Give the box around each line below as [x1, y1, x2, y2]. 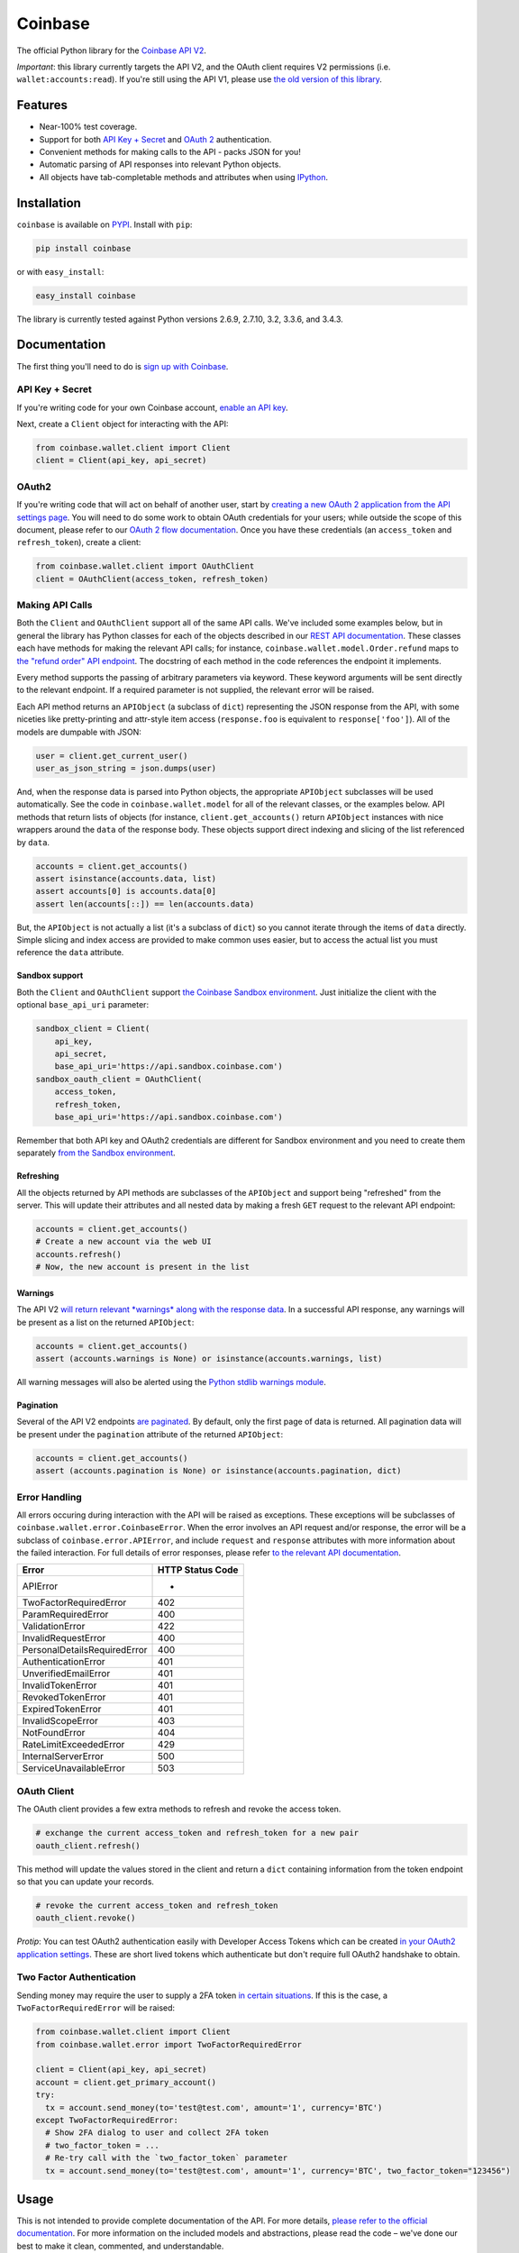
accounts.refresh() [35, 1249, 122, 1259]
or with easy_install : [16, 266, 105, 277]
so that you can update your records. [16, 1875, 155, 1887]
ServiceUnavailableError [22, 1762, 125, 1774]
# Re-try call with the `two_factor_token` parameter [45, 2153, 288, 2163]
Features [16, 97, 68, 113]
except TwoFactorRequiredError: [35, 2114, 179, 2125]
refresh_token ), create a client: [16, 537, 141, 548]
